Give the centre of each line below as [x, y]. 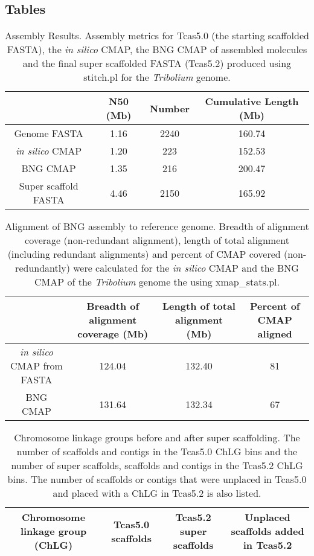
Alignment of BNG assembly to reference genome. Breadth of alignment [157, 226]
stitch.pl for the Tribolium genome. [157, 77]
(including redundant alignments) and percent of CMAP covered [144, 254]
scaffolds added [268, 531]
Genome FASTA [49, 133]
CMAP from [36, 366]
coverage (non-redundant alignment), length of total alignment [157, 240]
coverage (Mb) [113, 334]
